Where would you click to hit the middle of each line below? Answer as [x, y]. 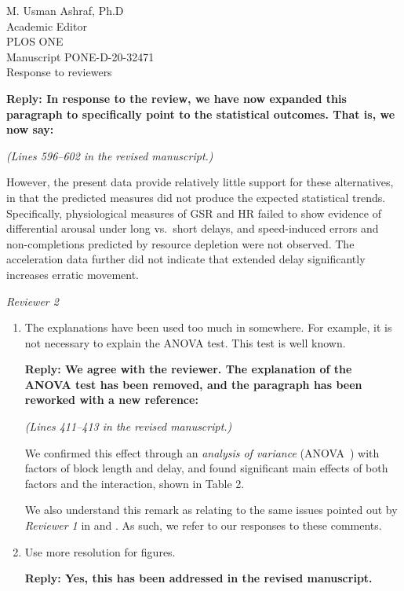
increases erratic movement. [73, 274]
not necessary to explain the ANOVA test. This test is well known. [185, 342]
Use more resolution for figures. [100, 551]
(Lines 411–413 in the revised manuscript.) [128, 426]
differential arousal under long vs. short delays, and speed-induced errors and [193, 228]
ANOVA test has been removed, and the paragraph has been [193, 384]
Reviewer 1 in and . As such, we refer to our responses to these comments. [203, 525]
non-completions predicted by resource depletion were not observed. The [180, 243]
